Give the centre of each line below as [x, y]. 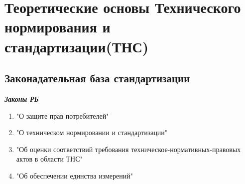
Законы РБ [22, 98]
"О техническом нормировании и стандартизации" [92, 132]
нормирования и [58, 27]
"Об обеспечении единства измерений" [74, 175]
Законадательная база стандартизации [97, 78]
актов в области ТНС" [49, 159]
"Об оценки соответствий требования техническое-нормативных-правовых [128, 149]
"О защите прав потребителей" [62, 115]
